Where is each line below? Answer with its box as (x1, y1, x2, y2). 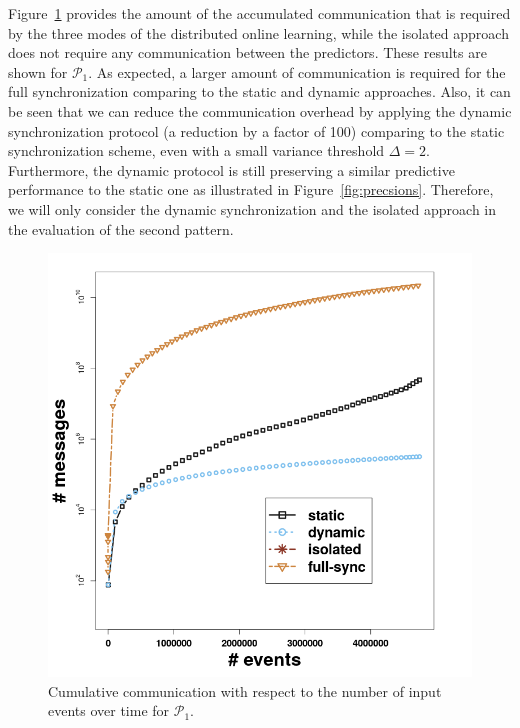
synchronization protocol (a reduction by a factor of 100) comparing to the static (8, 120, 505, 141)
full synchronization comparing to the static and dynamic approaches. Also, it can (8, 81, 511, 102)
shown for (8, 61, 68, 82)
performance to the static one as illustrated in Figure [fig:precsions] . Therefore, (8, 179, 494, 200)
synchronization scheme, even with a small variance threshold (8, 140, 385, 161)
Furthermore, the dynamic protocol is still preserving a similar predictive (8, 159, 455, 180)
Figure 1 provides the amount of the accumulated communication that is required (8, 3, 511, 23)
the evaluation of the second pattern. (8, 218, 234, 239)
